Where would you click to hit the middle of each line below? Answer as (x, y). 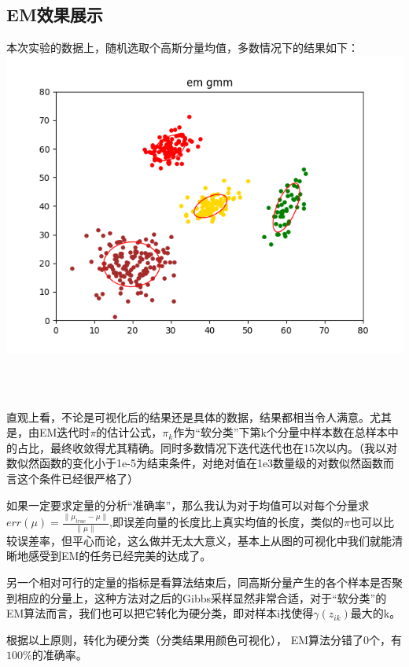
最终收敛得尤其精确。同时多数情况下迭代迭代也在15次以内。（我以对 (223, 447)
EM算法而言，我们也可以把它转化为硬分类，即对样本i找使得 (160, 613)
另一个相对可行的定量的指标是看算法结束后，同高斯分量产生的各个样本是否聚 (204, 582)
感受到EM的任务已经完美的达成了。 (120, 556)
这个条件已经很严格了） (77, 478)
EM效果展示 (55, 15)
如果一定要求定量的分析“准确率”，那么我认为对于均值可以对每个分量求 (188, 505)
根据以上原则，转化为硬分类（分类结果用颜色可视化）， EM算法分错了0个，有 (204, 639)
